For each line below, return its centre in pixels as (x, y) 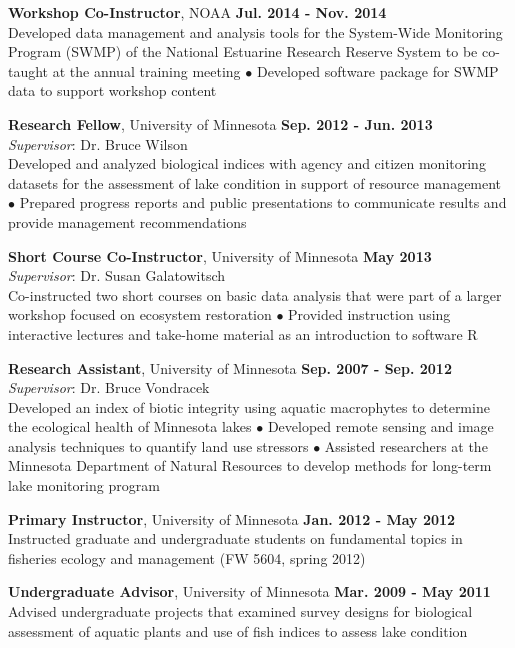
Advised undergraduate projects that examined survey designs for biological (240, 611)
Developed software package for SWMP (377, 70)
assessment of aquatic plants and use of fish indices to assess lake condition (238, 630)
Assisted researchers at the (406, 445)
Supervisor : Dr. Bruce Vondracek (109, 387)
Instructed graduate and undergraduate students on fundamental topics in (235, 538)
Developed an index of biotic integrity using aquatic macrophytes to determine (249, 406)
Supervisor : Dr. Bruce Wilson (98, 143)
